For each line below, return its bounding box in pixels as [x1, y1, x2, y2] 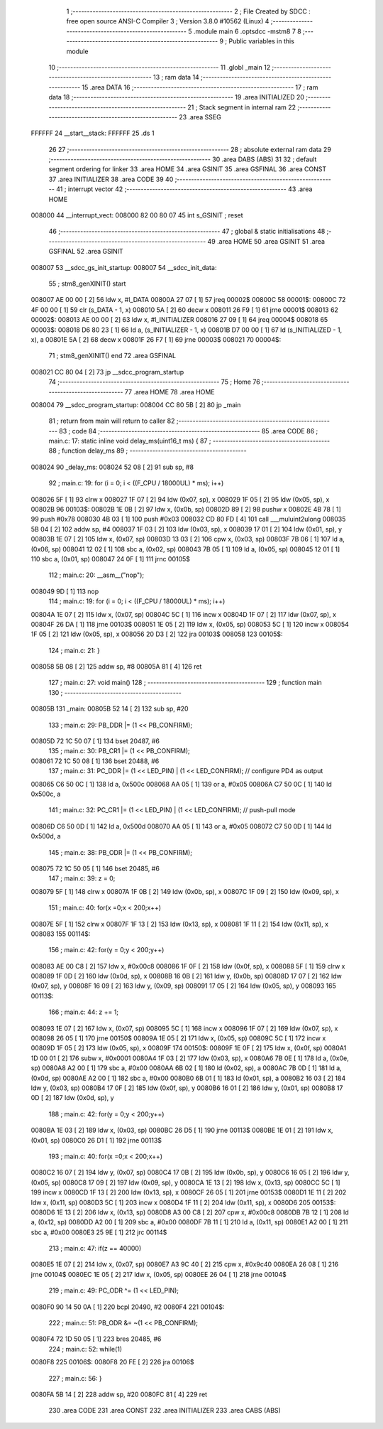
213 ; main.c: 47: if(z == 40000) [48, 1244, 142, 1253]
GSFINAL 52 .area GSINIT [48, 247, 123, 256]
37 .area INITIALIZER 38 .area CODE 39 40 [48, 175, 174, 183]
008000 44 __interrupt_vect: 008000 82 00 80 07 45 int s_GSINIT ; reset [30, 211, 244, 220]
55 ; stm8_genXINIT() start [48, 279, 126, 288]
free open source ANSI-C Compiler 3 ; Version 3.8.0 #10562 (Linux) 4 [66, 17, 270, 26]
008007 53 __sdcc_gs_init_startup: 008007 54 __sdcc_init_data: [30, 263, 217, 271]
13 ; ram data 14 [152, 73, 200, 82]
